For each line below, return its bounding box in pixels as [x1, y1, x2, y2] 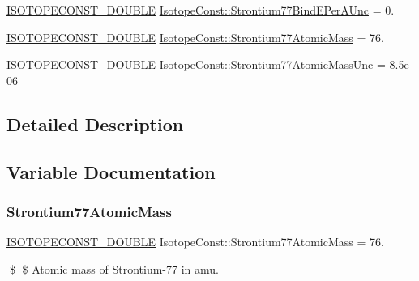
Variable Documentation [6, 159, 216, 184]
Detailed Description [6, 111, 184, 136]
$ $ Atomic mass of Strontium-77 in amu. [9, 260, 219, 277]
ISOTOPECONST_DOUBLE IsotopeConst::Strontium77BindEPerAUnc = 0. [6, 2, 395, 18]
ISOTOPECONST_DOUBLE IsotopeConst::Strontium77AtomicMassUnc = [6, 56, 386, 73]
